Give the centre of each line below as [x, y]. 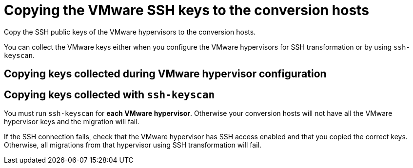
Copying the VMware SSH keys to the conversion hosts [187, 10]
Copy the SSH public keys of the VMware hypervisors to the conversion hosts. [130, 32]
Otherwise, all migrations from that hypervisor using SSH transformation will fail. [133, 145]
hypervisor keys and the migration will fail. [72, 122]
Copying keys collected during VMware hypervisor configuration [165, 74]
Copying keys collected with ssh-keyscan [109, 94]
